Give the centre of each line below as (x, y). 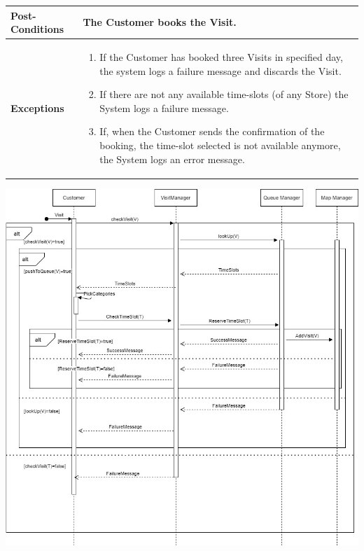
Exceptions (37, 107)
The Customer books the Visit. (160, 22)
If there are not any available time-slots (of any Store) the (224, 94)
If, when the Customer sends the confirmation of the (212, 131)
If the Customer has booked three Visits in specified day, (221, 56)
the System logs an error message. (172, 159)
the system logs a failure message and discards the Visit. (220, 70)
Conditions (37, 29)
